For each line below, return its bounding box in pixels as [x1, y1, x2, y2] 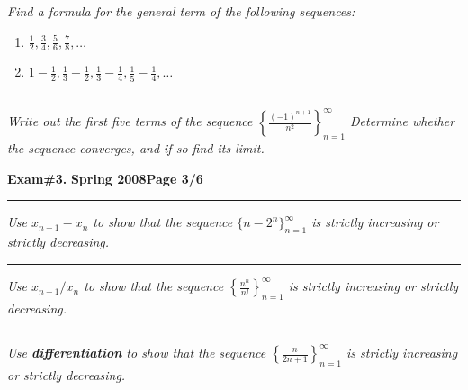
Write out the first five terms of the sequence [7, 112, 253, 131]
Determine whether [349, 112, 455, 131]
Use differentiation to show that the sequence [7, 343, 266, 361]
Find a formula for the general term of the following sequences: [7, 2, 355, 20]
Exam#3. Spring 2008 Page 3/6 [7, 168, 203, 187]
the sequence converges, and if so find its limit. [7, 139, 265, 158]
